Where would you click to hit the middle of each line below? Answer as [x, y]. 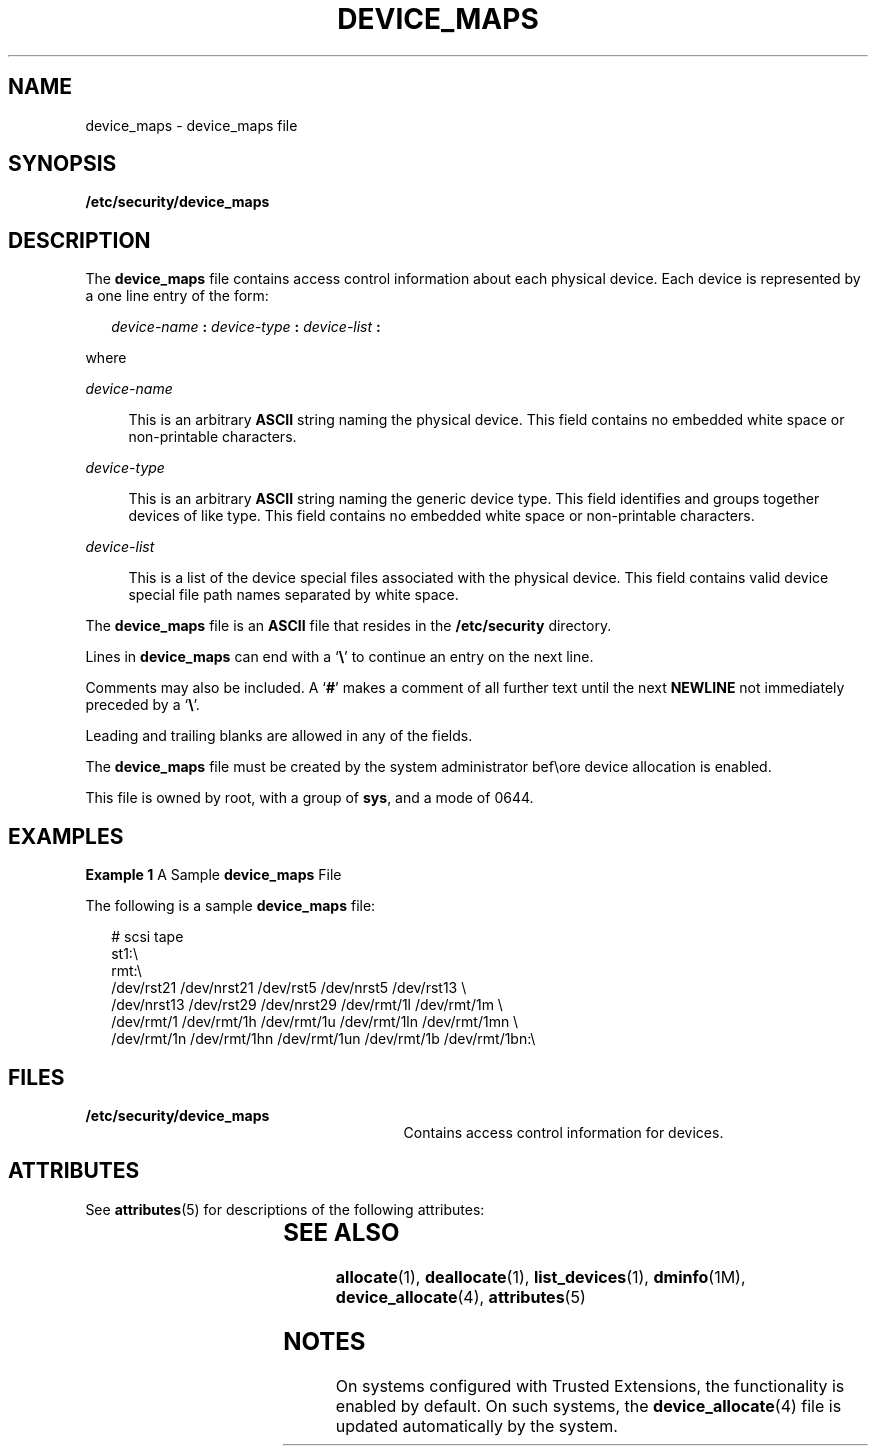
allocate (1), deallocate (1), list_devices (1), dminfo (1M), [540, 1276]
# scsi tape [147, 937]
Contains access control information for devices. [563, 1132]
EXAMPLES [66, 836]
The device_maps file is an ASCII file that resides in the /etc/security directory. [348, 626]
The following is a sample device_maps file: [230, 906]
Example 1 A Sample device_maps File [213, 875]
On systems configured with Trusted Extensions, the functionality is [590, 1385]
